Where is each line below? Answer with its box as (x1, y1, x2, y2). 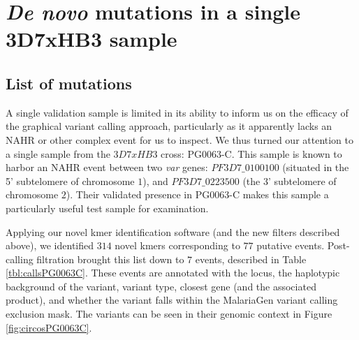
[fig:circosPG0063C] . (6, 320, 92, 334)
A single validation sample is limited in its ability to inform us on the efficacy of (6, 105, 349, 119)
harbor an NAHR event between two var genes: (6, 160, 208, 175)
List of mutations (6, 72, 132, 94)
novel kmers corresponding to (115, 238, 240, 253)
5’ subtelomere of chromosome (6, 173, 135, 188)
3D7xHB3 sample (6, 24, 177, 53)
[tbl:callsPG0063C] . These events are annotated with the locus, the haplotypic (6, 265, 340, 280)
